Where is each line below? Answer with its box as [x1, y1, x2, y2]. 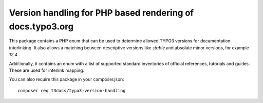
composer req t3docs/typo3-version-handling [18, 88, 126, 93]
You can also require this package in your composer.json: [9, 76, 124, 82]
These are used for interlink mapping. [9, 67, 85, 73]
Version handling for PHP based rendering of [9, 7, 194, 18]
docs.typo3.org [9, 21, 74, 32]
